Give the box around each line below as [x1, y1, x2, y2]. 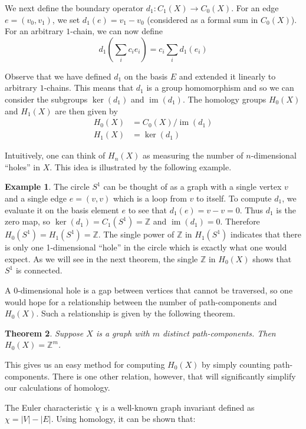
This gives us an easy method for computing [5, 358, 165, 370]
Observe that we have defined [5, 70, 111, 82]
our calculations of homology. [5, 381, 110, 394]
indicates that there [231, 228, 301, 240]
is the [276, 203, 296, 216]
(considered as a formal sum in [147, 13, 258, 25]
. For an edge [231, 2, 279, 14]
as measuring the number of [143, 149, 244, 161]
